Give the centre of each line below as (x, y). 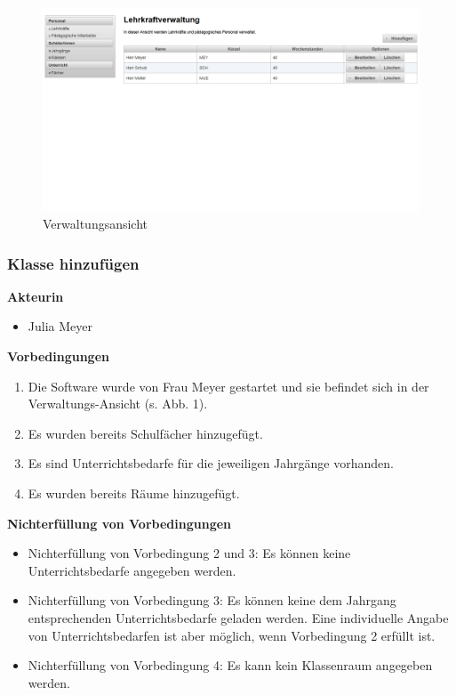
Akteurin (36, 296)
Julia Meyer (60, 326)
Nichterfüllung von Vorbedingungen (119, 523)
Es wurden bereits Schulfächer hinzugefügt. (145, 433)
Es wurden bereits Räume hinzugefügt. (134, 493)
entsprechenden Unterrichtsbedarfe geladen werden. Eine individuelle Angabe (238, 617)
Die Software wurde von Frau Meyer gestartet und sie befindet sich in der (228, 386)
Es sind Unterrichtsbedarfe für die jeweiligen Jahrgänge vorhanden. (211, 463)
